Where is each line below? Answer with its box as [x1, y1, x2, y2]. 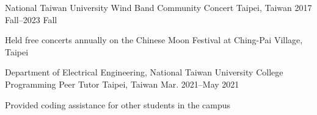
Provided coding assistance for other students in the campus [5, 98, 231, 111]
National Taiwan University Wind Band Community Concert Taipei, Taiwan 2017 [5, 1, 312, 13]
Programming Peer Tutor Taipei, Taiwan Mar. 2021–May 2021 [5, 77, 239, 90]
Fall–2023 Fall [5, 13, 57, 26]
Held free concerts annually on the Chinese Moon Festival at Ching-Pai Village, [5, 33, 303, 46]
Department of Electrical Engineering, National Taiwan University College [5, 66, 283, 78]
